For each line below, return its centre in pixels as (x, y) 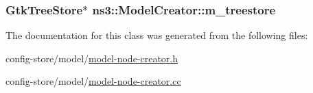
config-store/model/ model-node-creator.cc (93, 81)
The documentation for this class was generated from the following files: (157, 35)
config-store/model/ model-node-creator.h (92, 58)
